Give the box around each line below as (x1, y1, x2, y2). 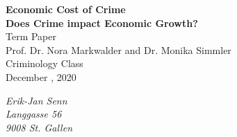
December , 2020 (6, 69, 76, 84)
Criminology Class (6, 56, 83, 71)
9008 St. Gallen (6, 120, 72, 134)
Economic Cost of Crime (6, 2, 126, 16)
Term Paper (6, 29, 56, 44)
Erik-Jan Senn (6, 93, 67, 107)
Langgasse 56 (6, 107, 62, 121)
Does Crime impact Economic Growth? (6, 15, 198, 30)
